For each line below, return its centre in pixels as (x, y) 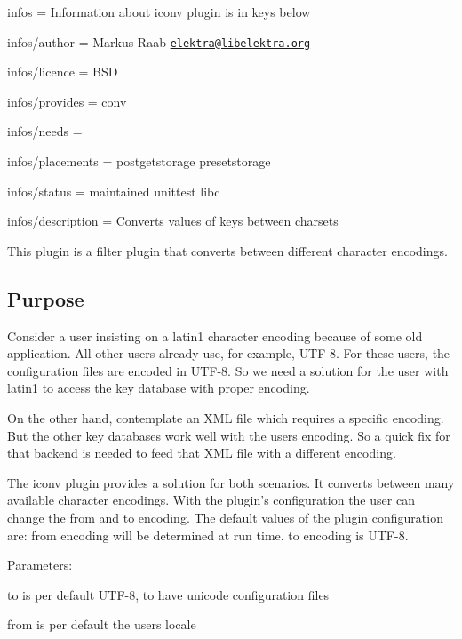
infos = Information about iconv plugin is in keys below (159, 12)
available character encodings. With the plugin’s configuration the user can (211, 500)
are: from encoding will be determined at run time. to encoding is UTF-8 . (208, 535)
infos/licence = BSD (63, 72)
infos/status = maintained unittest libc (114, 191)
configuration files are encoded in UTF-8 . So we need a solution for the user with (228, 370)
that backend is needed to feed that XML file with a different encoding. (202, 453)
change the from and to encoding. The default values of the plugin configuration (225, 517)
